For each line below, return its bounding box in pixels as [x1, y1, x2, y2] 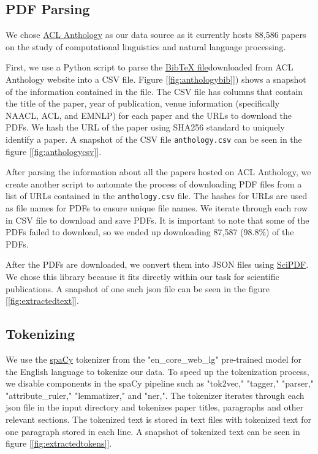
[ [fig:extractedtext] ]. [6, 294, 79, 307]
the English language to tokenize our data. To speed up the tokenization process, [6, 365, 309, 377]
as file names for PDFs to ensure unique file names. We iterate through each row [6, 202, 308, 214]
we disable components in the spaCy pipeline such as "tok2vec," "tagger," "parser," [6, 377, 314, 390]
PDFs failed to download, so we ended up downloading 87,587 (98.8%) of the [6, 225, 294, 238]
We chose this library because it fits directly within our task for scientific [6, 270, 279, 283]
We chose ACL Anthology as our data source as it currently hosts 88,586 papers [6, 28, 306, 41]
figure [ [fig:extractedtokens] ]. [6, 437, 112, 450]
